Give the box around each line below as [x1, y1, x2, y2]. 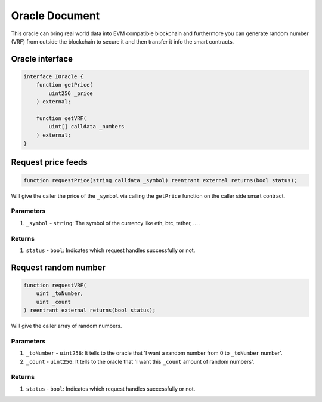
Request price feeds [11, 157, 88, 167]
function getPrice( [36, 81, 94, 88]
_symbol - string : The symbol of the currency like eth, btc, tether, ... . [26, 219, 201, 226]
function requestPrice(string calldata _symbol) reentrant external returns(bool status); [23, 177, 298, 183]
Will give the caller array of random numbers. [11, 323, 122, 330]
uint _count [36, 299, 72, 305]
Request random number [11, 262, 106, 272]
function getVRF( [36, 115, 87, 122]
